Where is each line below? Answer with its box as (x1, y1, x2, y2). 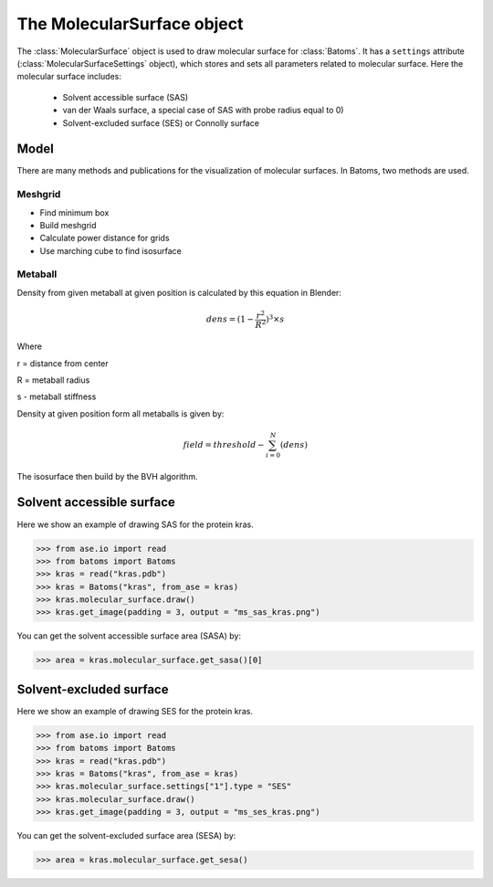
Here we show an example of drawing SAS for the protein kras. (16, 519, 255, 530)
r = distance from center (16, 357, 109, 369)
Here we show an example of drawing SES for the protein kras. (16, 705, 253, 716)
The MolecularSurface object (16, 14, 244, 34)
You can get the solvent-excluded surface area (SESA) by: (16, 830, 236, 841)
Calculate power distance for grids (39, 233, 170, 244)
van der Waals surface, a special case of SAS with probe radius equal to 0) (62, 105, 344, 116)
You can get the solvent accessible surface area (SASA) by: (16, 630, 242, 641)
